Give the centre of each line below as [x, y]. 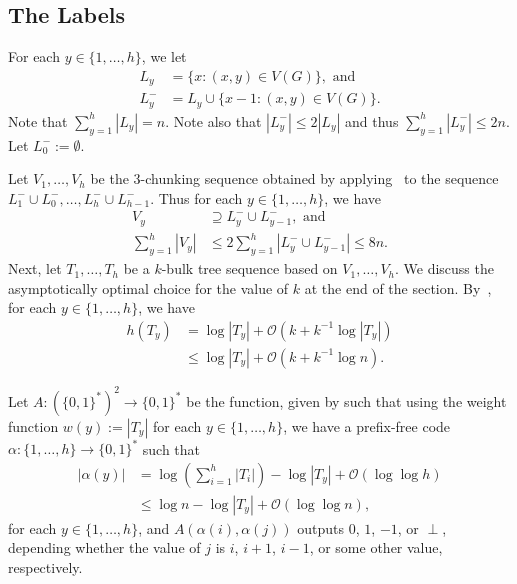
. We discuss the [444, 268]
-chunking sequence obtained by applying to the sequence [319, 178]
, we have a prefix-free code [367, 425]
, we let [164, 56]
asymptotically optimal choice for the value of [148, 287]
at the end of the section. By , [398, 287]
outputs [321, 527]
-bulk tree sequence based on [249, 268]
